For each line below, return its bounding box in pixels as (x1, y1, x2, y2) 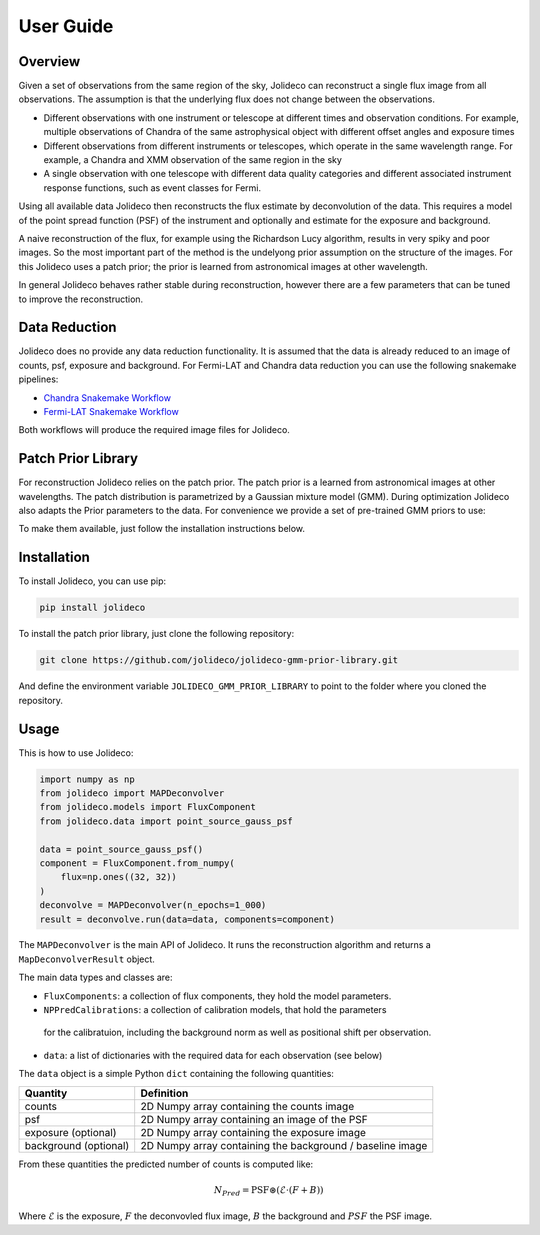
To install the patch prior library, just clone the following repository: (18, 628, 295, 640)
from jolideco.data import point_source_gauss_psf (39, 815, 294, 827)
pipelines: (18, 373, 59, 385)
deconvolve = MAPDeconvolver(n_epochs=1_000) (39, 900, 267, 911)
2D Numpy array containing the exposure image (140, 1125, 367, 1139)
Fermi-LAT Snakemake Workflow (43, 406, 179, 417)
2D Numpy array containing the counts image (140, 1099, 355, 1113)
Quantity (24, 1086, 68, 1100)
